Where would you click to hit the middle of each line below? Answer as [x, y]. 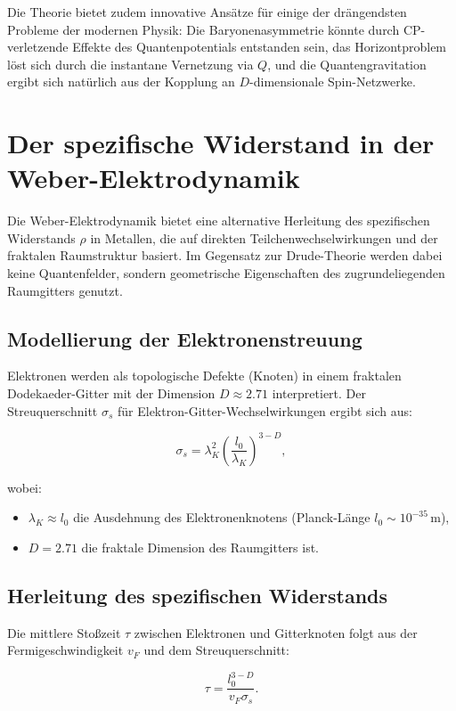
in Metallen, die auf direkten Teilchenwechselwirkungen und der [264, 237]
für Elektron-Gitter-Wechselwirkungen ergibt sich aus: [265, 410]
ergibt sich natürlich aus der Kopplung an [121, 82]
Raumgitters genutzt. [65, 290]
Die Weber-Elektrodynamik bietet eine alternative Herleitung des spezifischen [219, 221]
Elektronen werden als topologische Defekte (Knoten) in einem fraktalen [204, 376]
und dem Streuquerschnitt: [216, 650]
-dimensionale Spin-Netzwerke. [333, 82]
